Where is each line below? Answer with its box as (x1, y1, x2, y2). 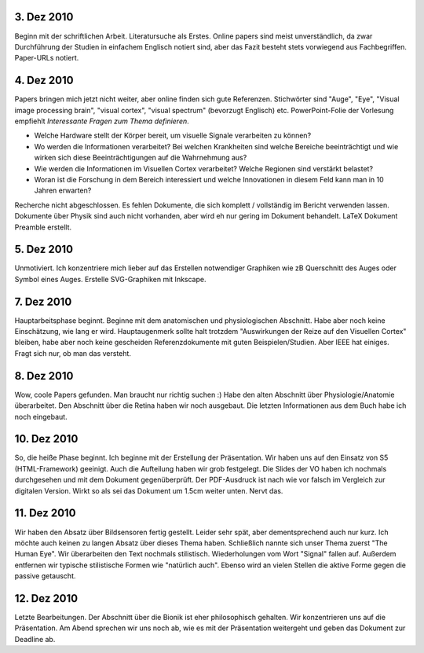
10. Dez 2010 (14, 432, 79, 446)
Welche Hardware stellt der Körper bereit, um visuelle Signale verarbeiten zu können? (34, 130, 312, 141)
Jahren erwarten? (34, 185, 92, 196)
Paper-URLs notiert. (14, 53, 79, 63)
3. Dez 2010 (14, 10, 74, 24)
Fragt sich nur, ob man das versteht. (14, 348, 131, 358)
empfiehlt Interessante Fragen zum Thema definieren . (14, 116, 190, 126)
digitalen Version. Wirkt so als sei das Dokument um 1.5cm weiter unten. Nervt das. (14, 486, 283, 495)
